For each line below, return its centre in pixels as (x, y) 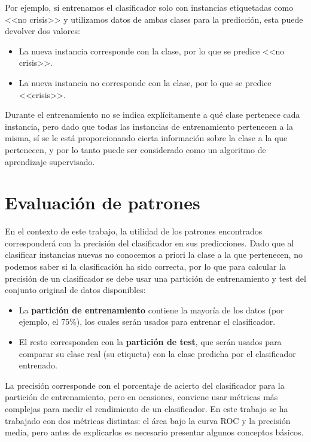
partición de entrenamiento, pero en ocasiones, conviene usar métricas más (141, 397)
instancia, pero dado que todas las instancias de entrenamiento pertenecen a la (149, 126)
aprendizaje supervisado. (50, 161)
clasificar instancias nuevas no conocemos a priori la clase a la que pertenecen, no (154, 254)
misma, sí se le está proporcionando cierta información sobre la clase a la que (146, 138)
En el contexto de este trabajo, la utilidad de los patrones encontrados (134, 231)
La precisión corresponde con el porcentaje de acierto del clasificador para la (145, 385)
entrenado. (38, 365)
